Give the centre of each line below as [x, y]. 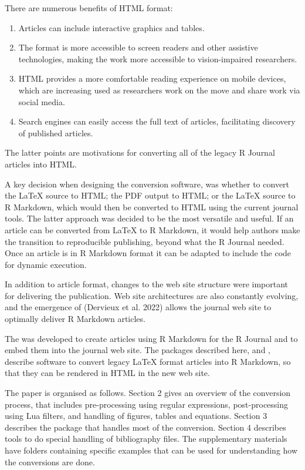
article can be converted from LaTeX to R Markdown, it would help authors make [152, 229]
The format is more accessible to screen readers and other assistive [138, 47]
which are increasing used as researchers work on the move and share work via [159, 90]
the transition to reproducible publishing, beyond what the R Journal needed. [145, 241]
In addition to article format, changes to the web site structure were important [147, 284]
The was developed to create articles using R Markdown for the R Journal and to [151, 338]
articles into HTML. [41, 164]
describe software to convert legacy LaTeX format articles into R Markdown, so [148, 361]
